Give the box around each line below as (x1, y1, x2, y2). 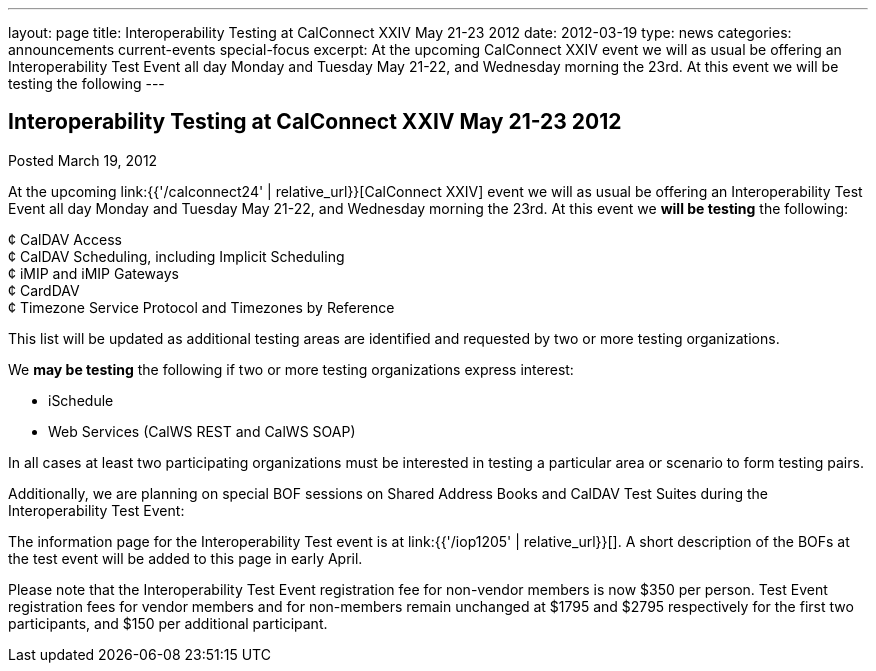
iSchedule (48, 391, 114, 409)
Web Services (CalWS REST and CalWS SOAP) (48, 422, 356, 440)
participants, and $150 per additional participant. (8, 614, 328, 632)
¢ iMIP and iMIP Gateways (8, 264, 179, 282)
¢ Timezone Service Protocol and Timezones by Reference (8, 298, 395, 316)
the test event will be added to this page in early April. (8, 549, 363, 567)
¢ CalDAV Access (8, 230, 122, 248)
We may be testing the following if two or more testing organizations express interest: (8, 360, 574, 378)
